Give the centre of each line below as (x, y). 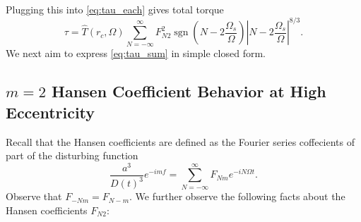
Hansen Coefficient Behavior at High (189, 91)
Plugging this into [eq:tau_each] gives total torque (115, 9)
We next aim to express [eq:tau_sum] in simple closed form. (136, 53)
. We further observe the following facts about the (237, 196)
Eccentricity (51, 112)
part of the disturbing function (72, 155)
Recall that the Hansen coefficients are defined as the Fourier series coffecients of (180, 141)
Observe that (34, 196)
